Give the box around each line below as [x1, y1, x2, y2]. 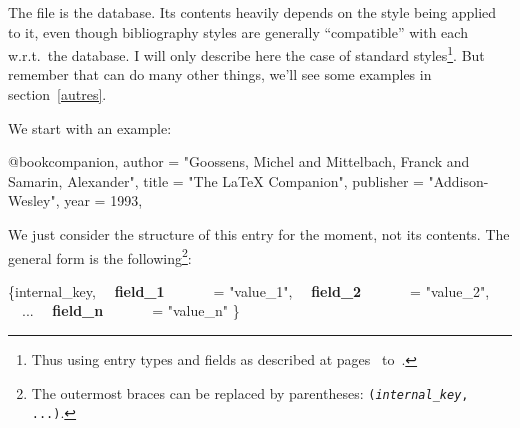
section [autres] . [8, 84, 107, 105]
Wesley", [8, 190, 60, 211]
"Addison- [428, 170, 489, 191]
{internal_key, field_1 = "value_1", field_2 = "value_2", [8, 280, 490, 301]
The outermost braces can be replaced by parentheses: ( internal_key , [31, 382, 469, 403]
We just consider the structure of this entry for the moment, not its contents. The [8, 224, 510, 244]
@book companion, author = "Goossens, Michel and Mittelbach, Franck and [8, 151, 470, 172]
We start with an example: [8, 117, 172, 138]
